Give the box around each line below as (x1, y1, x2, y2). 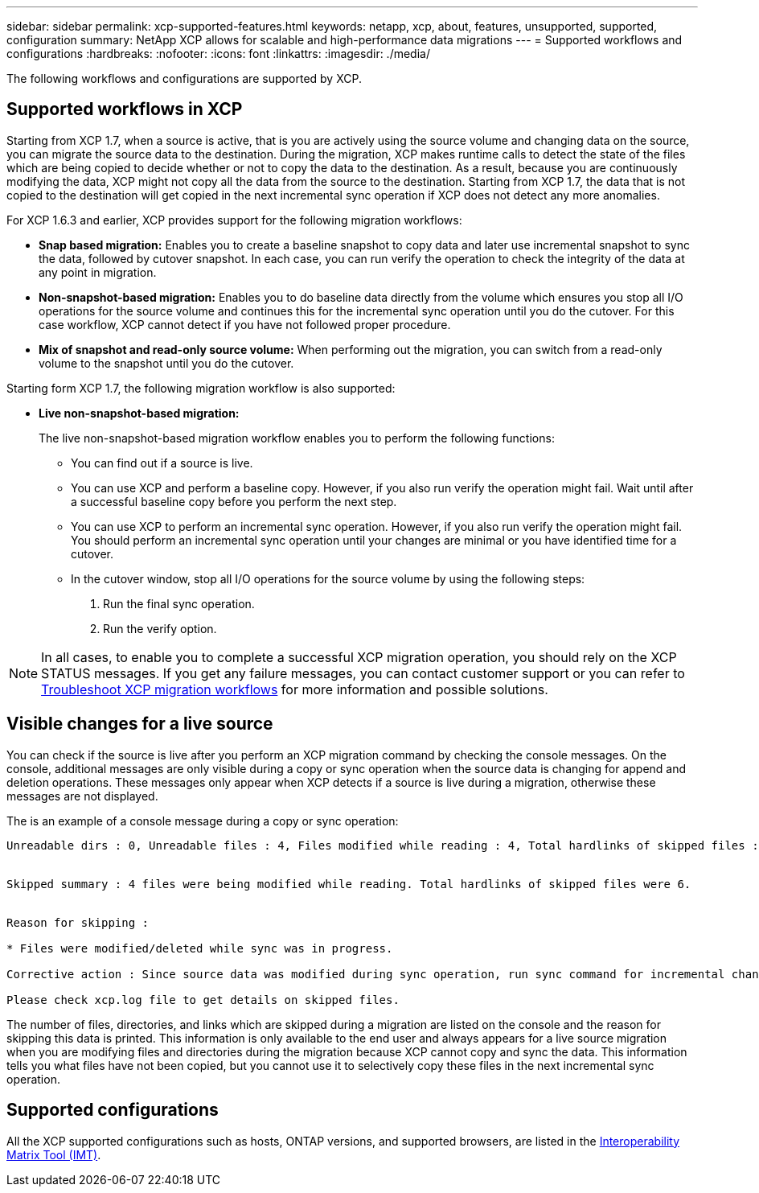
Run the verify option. (103, 621, 217, 636)
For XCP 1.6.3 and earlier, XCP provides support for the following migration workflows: (6, 212, 462, 227)
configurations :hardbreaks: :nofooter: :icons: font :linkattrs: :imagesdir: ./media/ (6, 47, 430, 60)
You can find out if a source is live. (71, 455, 253, 470)
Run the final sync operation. (103, 596, 255, 611)
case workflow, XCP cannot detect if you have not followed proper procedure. (39, 317, 451, 331)
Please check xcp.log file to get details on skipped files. (6, 993, 400, 1006)
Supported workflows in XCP (6, 99, 243, 120)
